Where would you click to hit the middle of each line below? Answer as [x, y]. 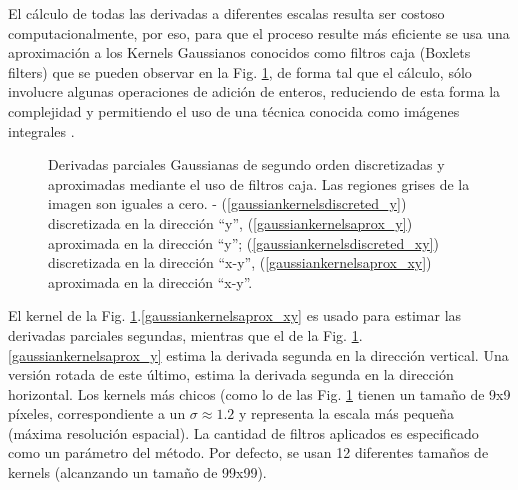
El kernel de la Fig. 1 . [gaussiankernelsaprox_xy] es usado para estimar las [235, 315]
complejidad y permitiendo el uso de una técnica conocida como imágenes [234, 110]
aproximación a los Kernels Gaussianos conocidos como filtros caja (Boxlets [239, 52]
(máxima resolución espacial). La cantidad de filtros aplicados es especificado [243, 432]
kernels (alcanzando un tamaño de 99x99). [137, 472]
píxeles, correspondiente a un [97, 413]
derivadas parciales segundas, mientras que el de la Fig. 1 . [185, 334]
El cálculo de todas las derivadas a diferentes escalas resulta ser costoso [226, 13]
